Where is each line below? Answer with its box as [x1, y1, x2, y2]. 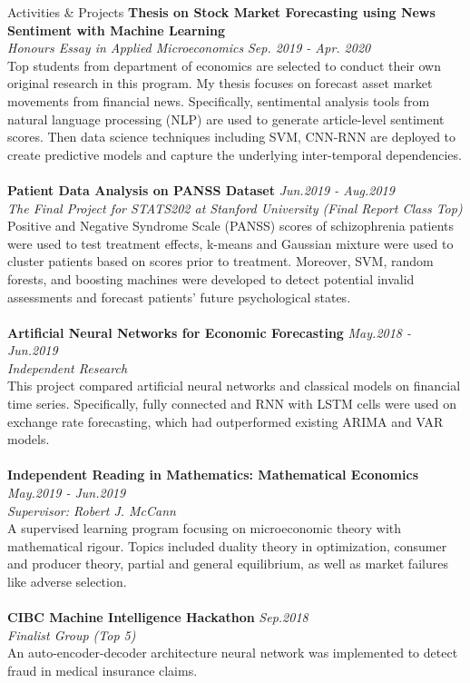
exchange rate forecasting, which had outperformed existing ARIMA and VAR [7, 411, 444, 431]
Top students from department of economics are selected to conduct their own [7, 55, 441, 74]
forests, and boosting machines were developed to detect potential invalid [7, 269, 415, 288]
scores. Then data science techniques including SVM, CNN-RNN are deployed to [7, 127, 456, 146]
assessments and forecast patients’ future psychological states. [7, 287, 351, 306]
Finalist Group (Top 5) [7, 625, 136, 644]
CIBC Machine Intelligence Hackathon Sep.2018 [7, 608, 308, 627]
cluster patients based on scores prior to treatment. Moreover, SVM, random [7, 252, 434, 271]
